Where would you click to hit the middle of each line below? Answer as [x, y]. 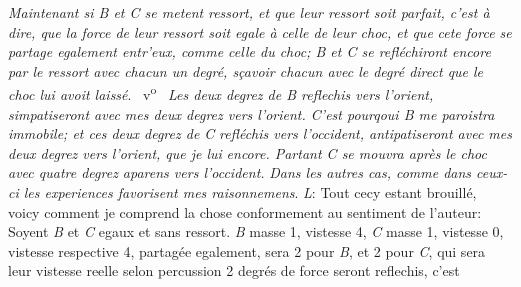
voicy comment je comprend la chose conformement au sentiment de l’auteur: [245, 211]
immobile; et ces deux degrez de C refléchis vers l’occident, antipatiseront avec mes [260, 133]
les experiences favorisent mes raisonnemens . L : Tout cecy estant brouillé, [250, 192]
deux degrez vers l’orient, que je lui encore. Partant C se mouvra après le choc [247, 152]
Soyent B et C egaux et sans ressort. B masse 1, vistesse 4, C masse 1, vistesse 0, [256, 231]
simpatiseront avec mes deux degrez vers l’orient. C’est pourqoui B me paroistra [251, 113]
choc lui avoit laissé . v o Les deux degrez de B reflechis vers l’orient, [221, 93]
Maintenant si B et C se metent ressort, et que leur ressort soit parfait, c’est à [249, 12]
